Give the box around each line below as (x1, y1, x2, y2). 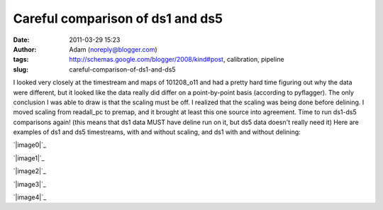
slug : (13, 65, 28, 74)
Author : (13, 45, 37, 53)
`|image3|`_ (13, 179, 46, 188)
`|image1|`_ (13, 153, 45, 162)
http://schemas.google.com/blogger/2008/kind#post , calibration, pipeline (69, 55, 284, 64)
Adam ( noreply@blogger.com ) (69, 45, 157, 53)
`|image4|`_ (13, 193, 47, 201)
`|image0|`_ (13, 140, 46, 149)
